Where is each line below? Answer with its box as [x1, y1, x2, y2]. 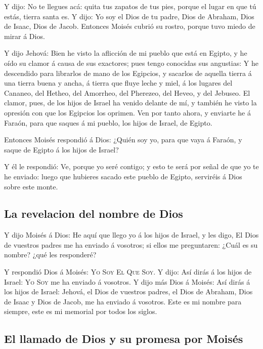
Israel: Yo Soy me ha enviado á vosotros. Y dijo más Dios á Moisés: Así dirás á [4, 276, 250, 287]
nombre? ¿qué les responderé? [4, 249, 97, 260]
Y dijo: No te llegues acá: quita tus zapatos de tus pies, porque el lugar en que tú [4, 1, 256, 11]
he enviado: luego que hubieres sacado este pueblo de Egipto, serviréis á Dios [4, 171, 242, 181]
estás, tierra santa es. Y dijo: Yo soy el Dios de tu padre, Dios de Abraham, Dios [4, 11, 254, 21]
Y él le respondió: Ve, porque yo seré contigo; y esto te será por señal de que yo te [4, 161, 259, 172]
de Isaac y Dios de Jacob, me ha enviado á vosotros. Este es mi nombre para [4, 296, 242, 306]
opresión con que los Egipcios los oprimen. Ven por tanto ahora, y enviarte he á [4, 107, 251, 118]
